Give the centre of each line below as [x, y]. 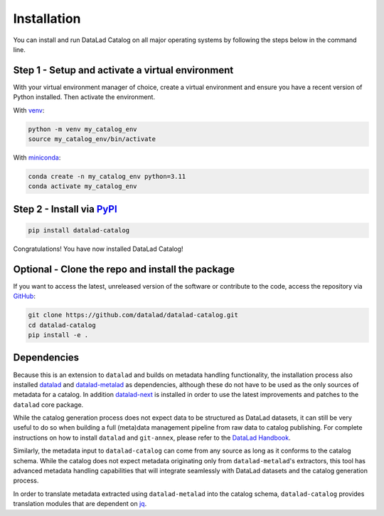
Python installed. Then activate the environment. [84, 97]
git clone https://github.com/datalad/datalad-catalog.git [133, 315]
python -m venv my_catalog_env [83, 129]
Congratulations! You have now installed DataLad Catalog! [98, 249]
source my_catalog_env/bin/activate [92, 139]
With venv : [29, 110]
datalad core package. [48, 404]
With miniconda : [37, 158]
